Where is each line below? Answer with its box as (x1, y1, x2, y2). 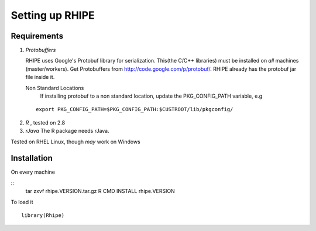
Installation (11, 153, 53, 163)
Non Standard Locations (25, 84, 84, 91)
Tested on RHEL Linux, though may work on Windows (11, 138, 140, 145)
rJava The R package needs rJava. (25, 127, 109, 135)
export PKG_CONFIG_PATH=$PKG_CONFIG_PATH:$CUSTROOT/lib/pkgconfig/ (36, 106, 233, 113)
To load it (11, 198, 33, 205)
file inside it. (25, 74, 55, 81)
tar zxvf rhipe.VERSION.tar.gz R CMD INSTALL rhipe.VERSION (25, 188, 175, 195)
